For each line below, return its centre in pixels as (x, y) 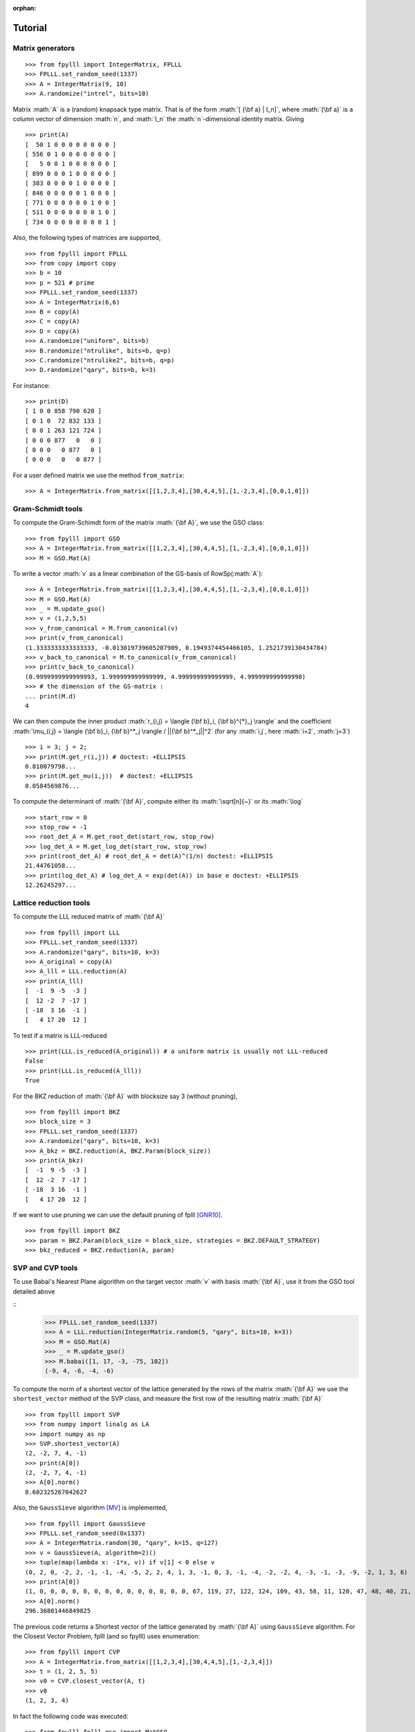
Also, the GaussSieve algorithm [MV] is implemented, (90, 1508)
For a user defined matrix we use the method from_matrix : (99, 475)
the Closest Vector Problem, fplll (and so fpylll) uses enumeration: (107, 1636)
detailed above (34, 1291)
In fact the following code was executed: (71, 1716)
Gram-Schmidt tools (48, 509)
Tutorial (30, 28)
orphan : (25, 8)
